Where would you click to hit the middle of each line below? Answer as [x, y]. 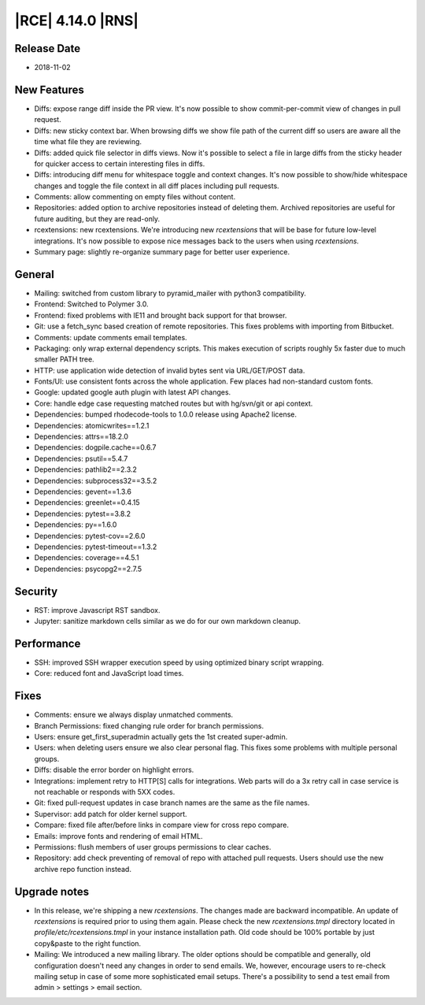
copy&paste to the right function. [88, 943]
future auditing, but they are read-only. [97, 219]
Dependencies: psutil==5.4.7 [81, 458]
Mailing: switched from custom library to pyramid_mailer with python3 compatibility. [170, 293]
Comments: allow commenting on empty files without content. [135, 197]
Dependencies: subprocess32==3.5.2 [96, 480]
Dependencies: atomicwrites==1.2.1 [92, 425]
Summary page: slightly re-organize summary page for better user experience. [162, 252]
